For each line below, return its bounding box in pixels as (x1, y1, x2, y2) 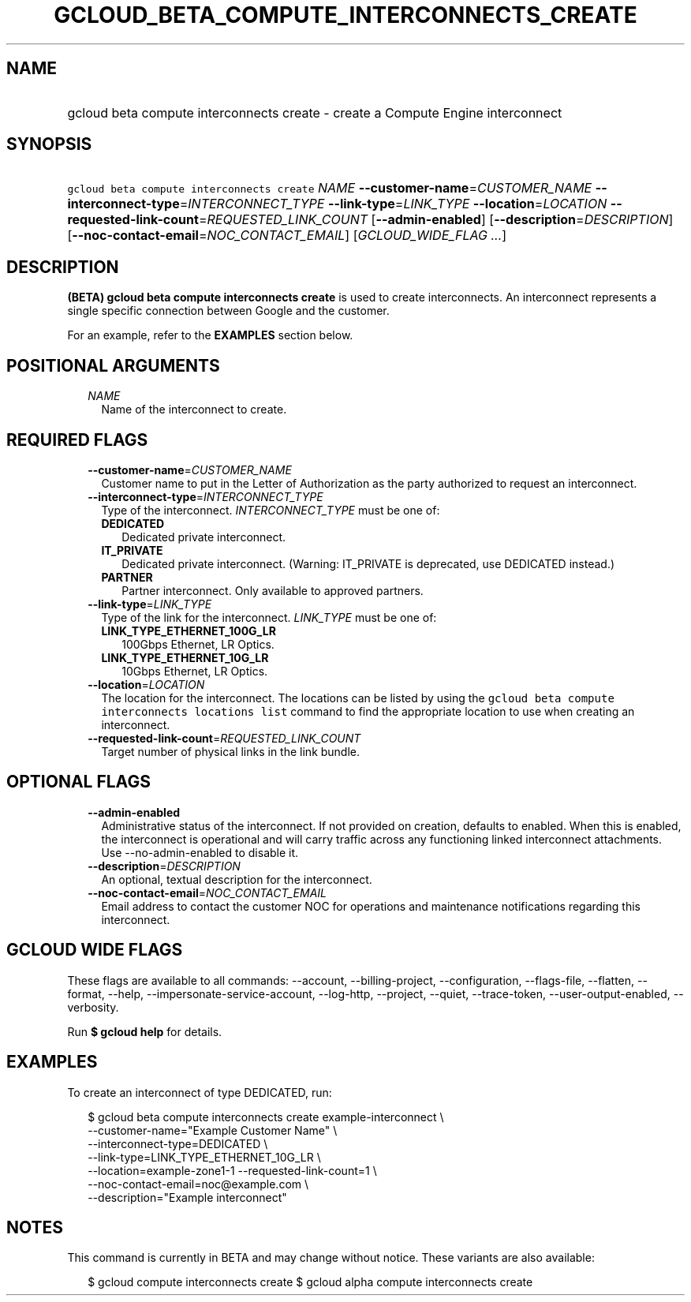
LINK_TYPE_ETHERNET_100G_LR (101, 623, 276, 638)
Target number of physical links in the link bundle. (101, 744, 360, 758)
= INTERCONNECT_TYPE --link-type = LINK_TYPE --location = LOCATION (179, 196, 607, 212)
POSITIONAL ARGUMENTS (6, 355, 220, 376)
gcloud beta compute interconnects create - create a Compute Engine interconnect (67, 104, 562, 121)
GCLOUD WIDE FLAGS (6, 940, 183, 960)
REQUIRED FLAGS (6, 429, 148, 450)
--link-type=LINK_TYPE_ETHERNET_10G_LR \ (88, 1150, 321, 1164)
